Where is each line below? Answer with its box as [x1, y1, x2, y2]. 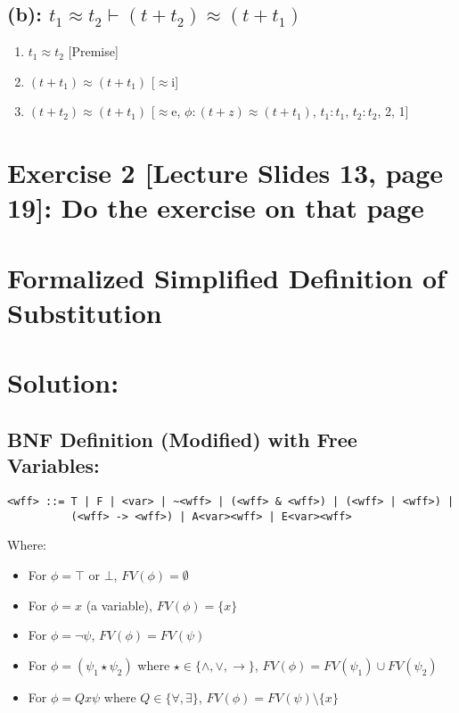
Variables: [7, 452, 100, 479]
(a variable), [86, 595, 152, 614]
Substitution [7, 294, 162, 330]
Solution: [7, 364, 119, 401]
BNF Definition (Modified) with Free [7, 425, 357, 452]
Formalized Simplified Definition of [7, 259, 446, 295]
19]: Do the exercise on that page [7, 189, 424, 226]
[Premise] [68, 42, 119, 61]
